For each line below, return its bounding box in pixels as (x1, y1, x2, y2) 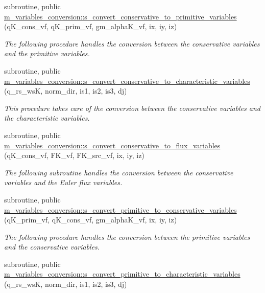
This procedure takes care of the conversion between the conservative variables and (4, 102, 261, 113)
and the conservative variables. (4, 241, 100, 252)
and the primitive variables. (4, 48, 90, 59)
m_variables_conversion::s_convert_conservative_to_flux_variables (4, 140, 221, 150)
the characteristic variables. (4, 112, 90, 123)
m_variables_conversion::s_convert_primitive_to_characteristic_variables (4, 268, 240, 279)
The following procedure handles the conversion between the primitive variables (4, 231, 250, 242)
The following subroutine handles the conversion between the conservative (4, 167, 233, 177)
